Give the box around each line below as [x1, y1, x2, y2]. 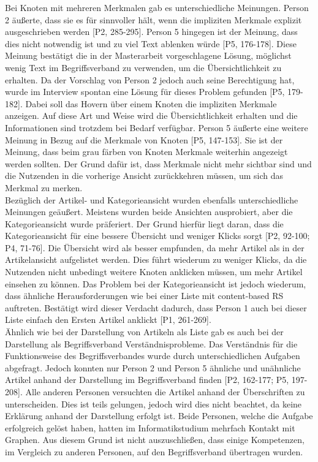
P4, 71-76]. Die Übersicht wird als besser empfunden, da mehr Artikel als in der [5, 241, 305, 254]
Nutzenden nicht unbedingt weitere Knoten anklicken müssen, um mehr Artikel [5, 265, 303, 278]
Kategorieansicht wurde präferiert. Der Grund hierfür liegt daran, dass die [5, 217, 284, 230]
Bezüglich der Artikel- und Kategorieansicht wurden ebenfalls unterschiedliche [5, 193, 298, 206]
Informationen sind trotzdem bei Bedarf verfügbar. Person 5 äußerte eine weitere [5, 121, 308, 134]
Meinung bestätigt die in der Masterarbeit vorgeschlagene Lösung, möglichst [5, 49, 292, 62]
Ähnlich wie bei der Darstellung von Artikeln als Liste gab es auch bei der [5, 325, 284, 338]
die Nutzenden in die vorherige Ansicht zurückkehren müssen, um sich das [5, 169, 283, 182]
